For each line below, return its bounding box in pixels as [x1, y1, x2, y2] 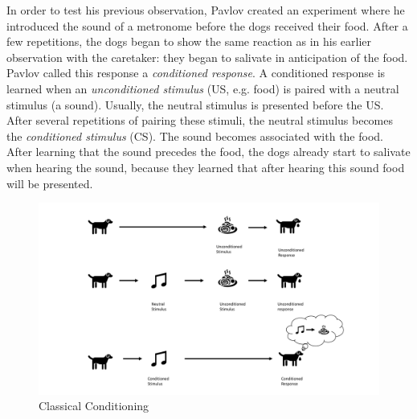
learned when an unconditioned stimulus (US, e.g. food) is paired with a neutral [6, 80, 399, 97]
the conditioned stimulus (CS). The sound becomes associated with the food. [6, 127, 383, 144]
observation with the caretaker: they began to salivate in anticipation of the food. [6, 48, 408, 65]
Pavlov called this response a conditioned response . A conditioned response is [6, 64, 386, 81]
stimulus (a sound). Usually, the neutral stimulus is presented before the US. [6, 96, 384, 113]
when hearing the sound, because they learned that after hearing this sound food [6, 158, 405, 175]
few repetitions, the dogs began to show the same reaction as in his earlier [6, 33, 372, 50]
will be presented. [6, 175, 93, 191]
